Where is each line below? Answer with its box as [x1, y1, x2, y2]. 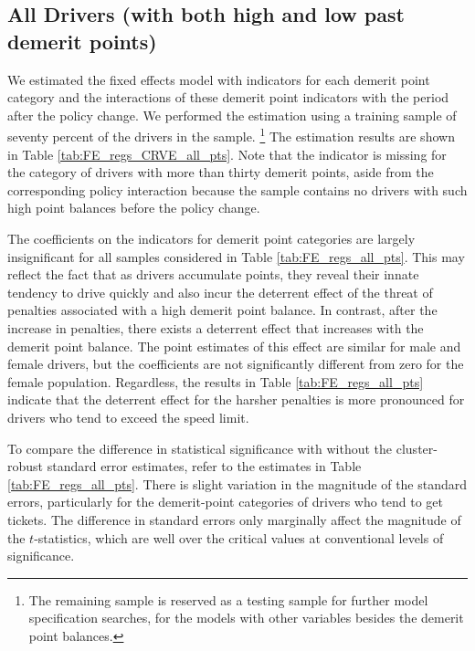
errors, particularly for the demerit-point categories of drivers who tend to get [7, 492, 444, 511]
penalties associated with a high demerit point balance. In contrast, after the [7, 300, 438, 320]
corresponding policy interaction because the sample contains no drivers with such [7, 180, 468, 199]
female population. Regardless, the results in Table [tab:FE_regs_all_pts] [7, 372, 424, 391]
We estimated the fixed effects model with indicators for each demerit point [7, 69, 430, 89]
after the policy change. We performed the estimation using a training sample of [7, 105, 457, 124]
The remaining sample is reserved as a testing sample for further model [28, 590, 428, 609]
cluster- [396, 438, 438, 457]
